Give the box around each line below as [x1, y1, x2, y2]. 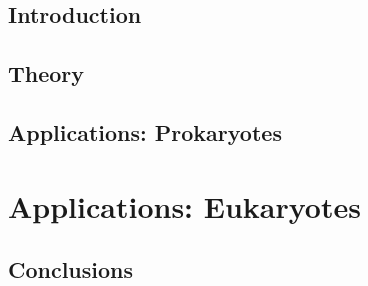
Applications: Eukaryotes [8, 185, 361, 226]
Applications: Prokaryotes [8, 116, 282, 147]
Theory [8, 58, 85, 89]
